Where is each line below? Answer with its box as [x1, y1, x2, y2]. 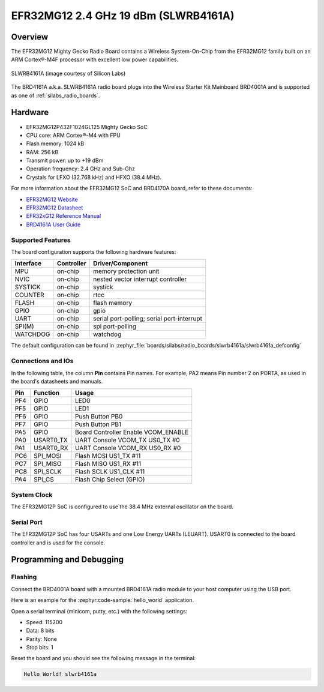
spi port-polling [93, 322, 137, 331]
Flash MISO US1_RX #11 [75, 460, 142, 468]
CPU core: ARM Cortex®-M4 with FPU [26, 131, 121, 139]
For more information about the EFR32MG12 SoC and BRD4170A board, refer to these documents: [11, 185, 253, 192]
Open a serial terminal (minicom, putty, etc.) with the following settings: [11, 607, 188, 615]
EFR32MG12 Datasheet [26, 204, 83, 211]
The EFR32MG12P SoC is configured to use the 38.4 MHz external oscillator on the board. [11, 503, 234, 510]
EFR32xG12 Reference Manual [26, 212, 101, 220]
